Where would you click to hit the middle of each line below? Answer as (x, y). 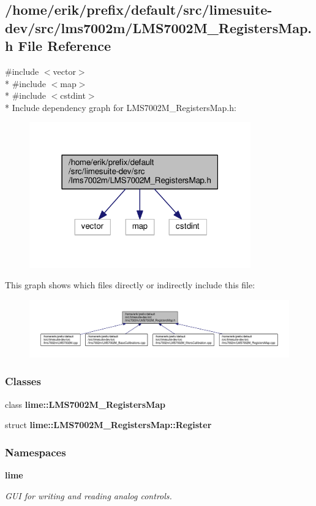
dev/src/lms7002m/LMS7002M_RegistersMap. (159, 27)
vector (64, 71)
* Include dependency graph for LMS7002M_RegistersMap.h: (121, 107)
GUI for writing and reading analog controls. (88, 495)
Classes (23, 381)
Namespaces (36, 452)
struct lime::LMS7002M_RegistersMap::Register (108, 425)
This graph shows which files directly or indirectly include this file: (130, 285)
